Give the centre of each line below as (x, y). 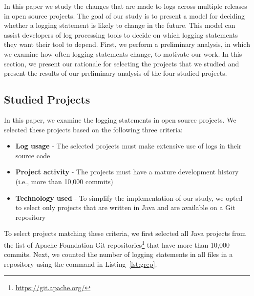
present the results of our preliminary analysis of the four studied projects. (116, 73)
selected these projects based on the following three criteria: (93, 129)
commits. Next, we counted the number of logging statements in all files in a (118, 254)
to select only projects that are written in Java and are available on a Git (125, 207)
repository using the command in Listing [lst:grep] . (81, 264)
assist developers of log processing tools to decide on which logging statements (121, 34)
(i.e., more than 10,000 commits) (64, 181)
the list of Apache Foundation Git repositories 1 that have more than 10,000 (117, 244)
